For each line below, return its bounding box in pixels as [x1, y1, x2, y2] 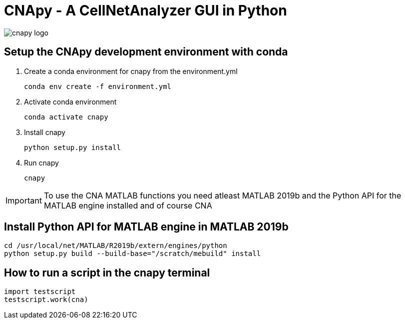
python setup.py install [24, 143, 121, 151]
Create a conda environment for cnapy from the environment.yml [24, 66, 238, 75]
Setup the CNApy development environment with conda [4, 45, 288, 58]
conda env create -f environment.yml [24, 82, 172, 90]
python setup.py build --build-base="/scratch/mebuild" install [4, 249, 261, 258]
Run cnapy [24, 158, 59, 167]
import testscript [4, 287, 76, 296]
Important [5, 195, 42, 205]
